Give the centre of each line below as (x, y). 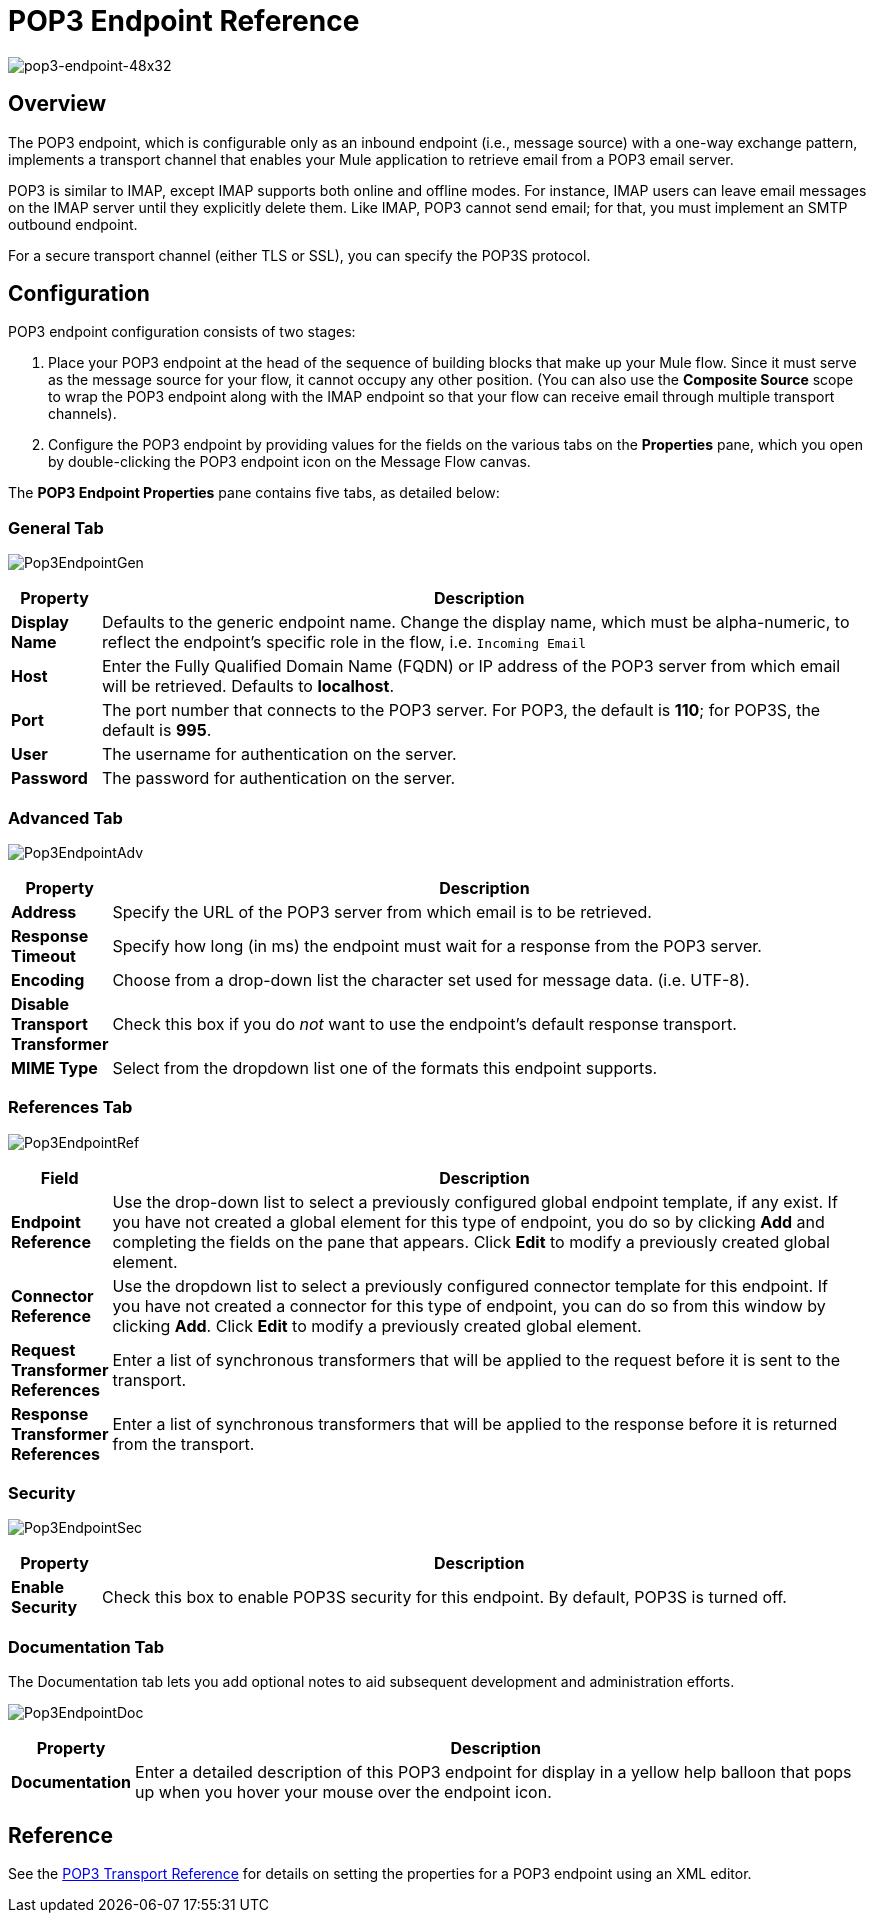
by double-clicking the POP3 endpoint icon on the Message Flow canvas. (289, 462)
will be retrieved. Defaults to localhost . (247, 686)
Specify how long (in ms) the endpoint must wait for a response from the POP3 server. (437, 945)
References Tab (70, 1107)
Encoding (48, 979)
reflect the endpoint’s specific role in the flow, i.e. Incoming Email (344, 642)
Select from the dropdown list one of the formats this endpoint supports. (385, 1067)
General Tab (56, 527)
